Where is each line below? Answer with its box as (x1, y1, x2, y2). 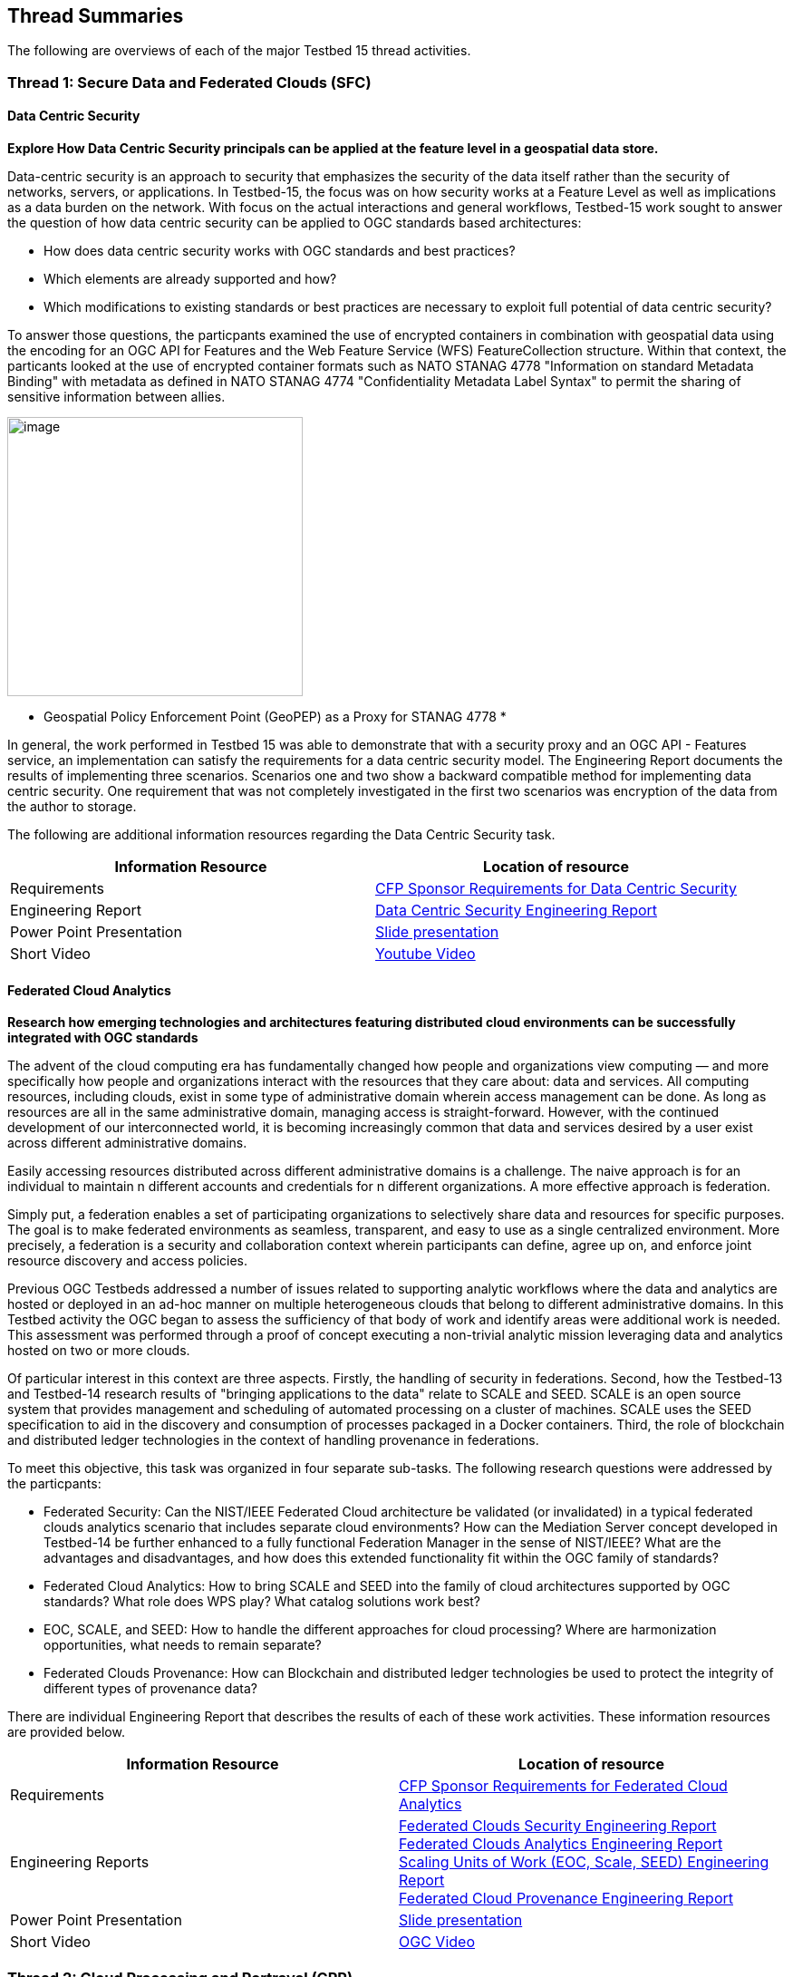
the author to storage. (7, 799, 137, 815)
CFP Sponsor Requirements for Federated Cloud (399, 1777, 728, 1796)
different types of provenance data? (44, 1681, 257, 1697)
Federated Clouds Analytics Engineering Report (399, 1835, 723, 1854)
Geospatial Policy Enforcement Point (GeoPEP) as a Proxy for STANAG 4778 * (44, 709, 507, 725)
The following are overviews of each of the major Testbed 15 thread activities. (7, 43, 471, 59)
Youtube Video (375, 945, 476, 964)
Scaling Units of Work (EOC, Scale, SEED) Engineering (399, 1853, 769, 1872)
